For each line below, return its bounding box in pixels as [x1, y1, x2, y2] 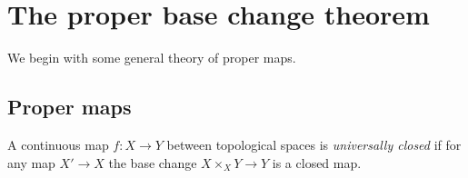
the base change [108, 153, 197, 172]
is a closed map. [272, 153, 362, 172]
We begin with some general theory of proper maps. [7, 48, 296, 67]
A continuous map [7, 134, 109, 153]
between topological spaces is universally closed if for [166, 134, 462, 153]
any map [7, 153, 55, 172]
